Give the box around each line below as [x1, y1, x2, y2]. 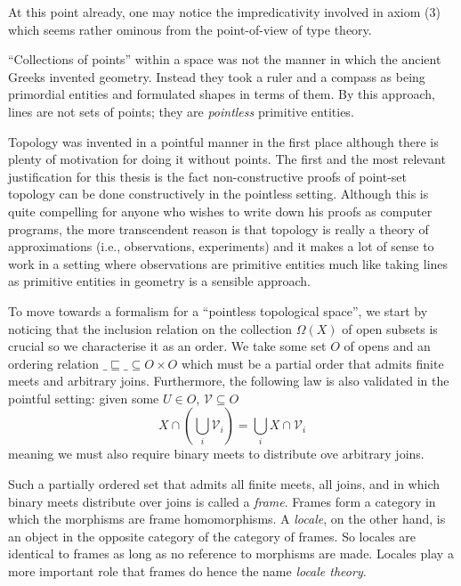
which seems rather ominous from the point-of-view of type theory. [8, 20, 372, 38]
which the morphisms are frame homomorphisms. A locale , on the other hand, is [8, 509, 446, 528]
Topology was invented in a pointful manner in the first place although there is [8, 132, 439, 151]
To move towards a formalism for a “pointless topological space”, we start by [8, 301, 428, 320]
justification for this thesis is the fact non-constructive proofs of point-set [8, 167, 407, 185]
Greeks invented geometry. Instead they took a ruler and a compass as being [8, 67, 425, 85]
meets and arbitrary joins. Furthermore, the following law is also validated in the [8, 371, 449, 390]
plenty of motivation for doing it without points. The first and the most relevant [8, 150, 446, 168]
